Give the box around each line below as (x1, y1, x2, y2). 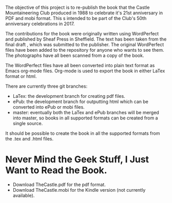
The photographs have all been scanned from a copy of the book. (5, 52, 144, 58)
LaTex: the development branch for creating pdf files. (12, 93, 126, 99)
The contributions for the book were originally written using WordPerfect (5, 31, 159, 36)
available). (12, 192, 35, 198)
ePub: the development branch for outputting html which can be (12, 98, 149, 105)
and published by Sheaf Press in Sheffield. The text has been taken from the (5, 36, 167, 42)
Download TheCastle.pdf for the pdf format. (12, 181, 106, 188)
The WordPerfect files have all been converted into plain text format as (5, 63, 155, 68)
